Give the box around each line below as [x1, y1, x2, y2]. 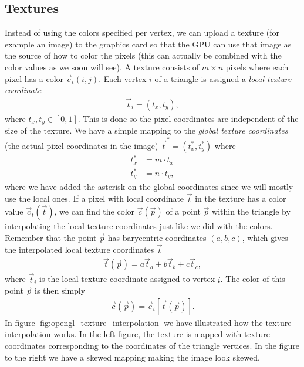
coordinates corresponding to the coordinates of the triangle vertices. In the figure [5, 339, 299, 352]
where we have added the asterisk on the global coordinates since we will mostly [5, 180, 293, 192]
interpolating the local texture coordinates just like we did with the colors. [5, 220, 273, 232]
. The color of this [220, 273, 285, 285]
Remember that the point [5, 231, 97, 243]
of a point [165, 205, 201, 218]
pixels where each [225, 60, 289, 73]
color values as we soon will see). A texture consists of [5, 60, 200, 73]
